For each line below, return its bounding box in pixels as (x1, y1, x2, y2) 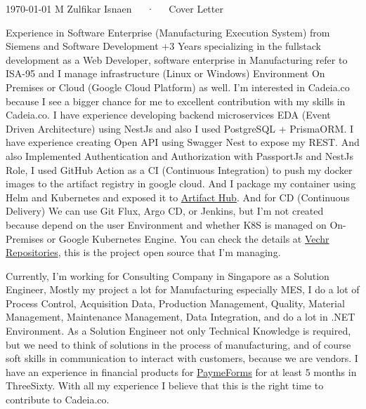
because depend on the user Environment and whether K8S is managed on (6, 217, 327, 232)
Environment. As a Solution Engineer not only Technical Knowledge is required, (6, 323, 351, 338)
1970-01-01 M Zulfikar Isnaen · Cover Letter (6, 1, 223, 15)
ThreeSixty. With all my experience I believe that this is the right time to (6, 378, 324, 393)
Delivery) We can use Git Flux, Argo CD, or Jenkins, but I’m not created (6, 203, 324, 218)
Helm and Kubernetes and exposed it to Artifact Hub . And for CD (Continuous (6, 189, 350, 204)
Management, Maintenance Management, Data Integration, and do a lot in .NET (6, 309, 355, 324)
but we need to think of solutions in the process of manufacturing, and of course (6, 337, 351, 351)
